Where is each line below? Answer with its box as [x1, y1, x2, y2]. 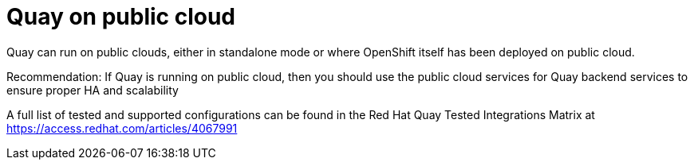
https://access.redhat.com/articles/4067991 [6, 121, 238, 135]
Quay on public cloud [6, 3, 236, 30]
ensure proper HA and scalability [6, 83, 179, 97]
